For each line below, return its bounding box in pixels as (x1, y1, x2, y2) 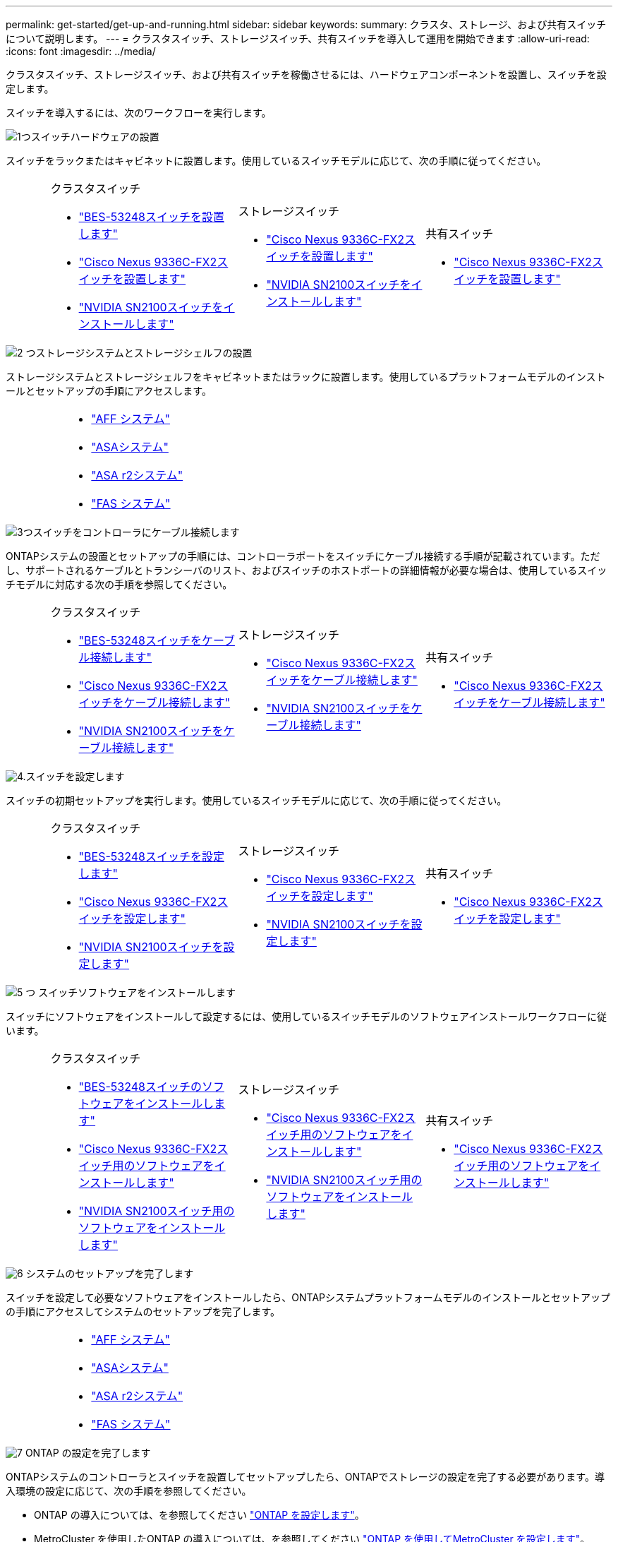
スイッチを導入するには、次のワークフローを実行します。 (6, 107, 272, 119)
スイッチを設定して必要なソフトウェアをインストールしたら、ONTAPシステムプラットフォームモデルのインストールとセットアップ (6, 1291, 611, 1303)
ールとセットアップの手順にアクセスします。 (6, 385, 212, 397)
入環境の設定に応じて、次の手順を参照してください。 (6, 1485, 252, 1497)
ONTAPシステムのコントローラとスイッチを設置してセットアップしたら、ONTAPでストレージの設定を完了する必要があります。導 (6, 1471, 605, 1483)
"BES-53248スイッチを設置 (78, 210, 224, 224)
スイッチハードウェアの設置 (30, 131, 159, 143)
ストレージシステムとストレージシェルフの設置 (35, 347, 253, 359)
